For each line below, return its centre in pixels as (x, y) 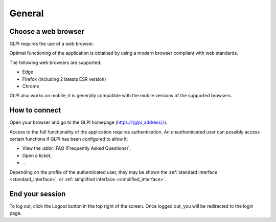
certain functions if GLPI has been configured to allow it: (69, 139)
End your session (38, 194)
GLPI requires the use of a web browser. (52, 44)
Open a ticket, (37, 156)
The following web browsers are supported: (55, 62)
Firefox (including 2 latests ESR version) (64, 79)
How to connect (35, 110)
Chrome (31, 86)
